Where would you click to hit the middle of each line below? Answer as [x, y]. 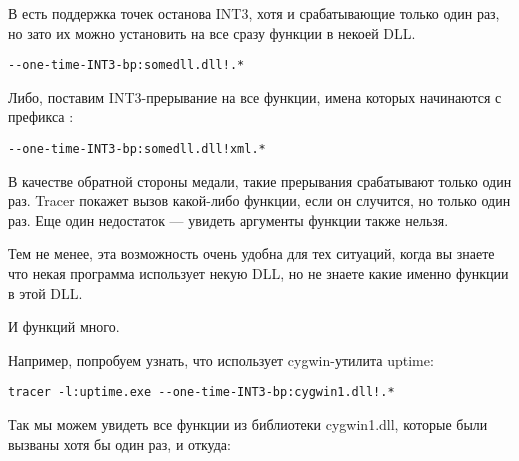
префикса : [41, 116]
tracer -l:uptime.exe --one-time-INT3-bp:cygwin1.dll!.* [201, 392]
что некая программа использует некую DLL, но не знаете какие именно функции [258, 273]
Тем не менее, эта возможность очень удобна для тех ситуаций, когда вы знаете [251, 253]
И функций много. [64, 326]
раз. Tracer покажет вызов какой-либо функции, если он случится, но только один [259, 200]
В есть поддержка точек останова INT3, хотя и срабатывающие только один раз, [254, 13]
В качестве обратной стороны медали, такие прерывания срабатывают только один [260, 180]
